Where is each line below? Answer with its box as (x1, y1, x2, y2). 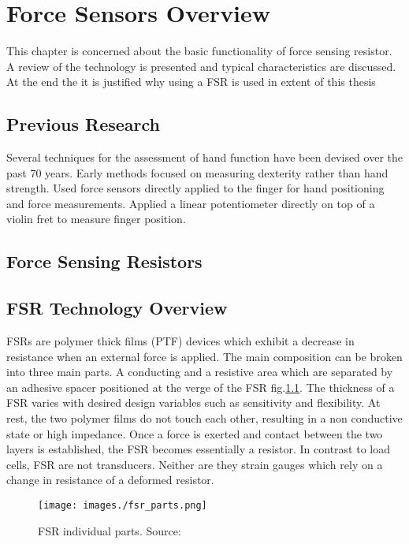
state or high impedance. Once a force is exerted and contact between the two (6, 425, 383, 442)
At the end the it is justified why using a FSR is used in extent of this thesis (6, 73, 376, 90)
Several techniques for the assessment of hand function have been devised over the (6, 149, 403, 166)
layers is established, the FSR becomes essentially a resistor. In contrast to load (6, 441, 390, 457)
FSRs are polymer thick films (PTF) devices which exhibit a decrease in (6, 333, 355, 349)
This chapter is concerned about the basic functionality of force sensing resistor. (6, 43, 392, 59)
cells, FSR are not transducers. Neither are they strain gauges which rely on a (6, 456, 383, 472)
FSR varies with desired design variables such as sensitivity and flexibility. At (6, 394, 381, 411)
